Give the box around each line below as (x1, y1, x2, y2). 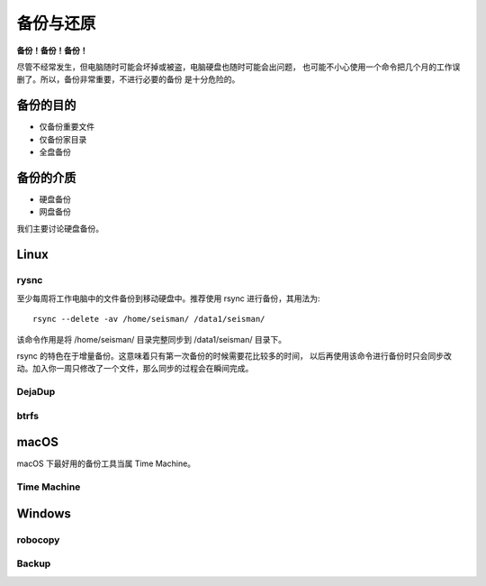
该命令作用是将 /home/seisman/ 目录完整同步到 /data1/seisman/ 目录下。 (16, 334, 287, 344)
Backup (16, 557, 51, 570)
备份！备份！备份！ (16, 45, 88, 56)
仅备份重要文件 (39, 122, 94, 133)
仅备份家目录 (39, 133, 87, 144)
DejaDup (16, 386, 56, 398)
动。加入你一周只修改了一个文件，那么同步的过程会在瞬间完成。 (16, 363, 254, 374)
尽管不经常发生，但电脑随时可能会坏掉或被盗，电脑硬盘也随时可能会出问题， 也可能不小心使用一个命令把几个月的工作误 (16, 61, 461, 72)
